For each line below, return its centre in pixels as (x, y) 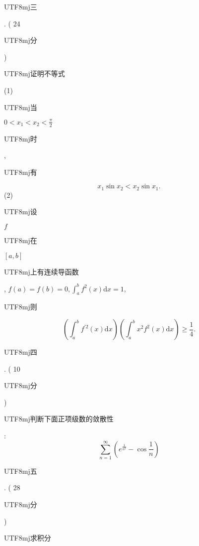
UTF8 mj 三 (21, 6)
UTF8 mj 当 (21, 107)
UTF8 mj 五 (21, 471)
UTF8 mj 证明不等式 (34, 73)
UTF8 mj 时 (21, 138)
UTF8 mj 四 (21, 352)
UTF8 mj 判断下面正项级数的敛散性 (59, 419)
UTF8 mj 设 (21, 211)
